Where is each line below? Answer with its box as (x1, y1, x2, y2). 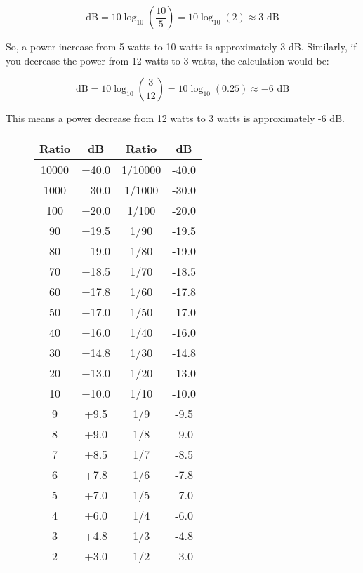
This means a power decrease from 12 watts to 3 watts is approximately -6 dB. (6, 111, 345, 126)
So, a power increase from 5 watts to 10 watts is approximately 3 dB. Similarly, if (6, 39, 357, 53)
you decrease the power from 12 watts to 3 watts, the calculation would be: (6, 53, 329, 67)
